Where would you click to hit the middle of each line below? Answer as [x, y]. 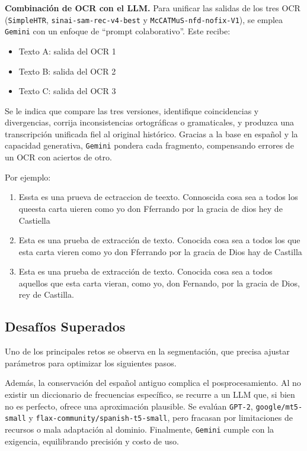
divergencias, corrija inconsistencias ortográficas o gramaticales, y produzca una [150, 122]
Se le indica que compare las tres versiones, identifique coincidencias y [132, 110]
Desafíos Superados [65, 326]
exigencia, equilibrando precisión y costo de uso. [92, 441]
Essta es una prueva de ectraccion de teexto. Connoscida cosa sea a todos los [158, 197]
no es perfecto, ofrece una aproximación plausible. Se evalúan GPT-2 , [129, 406]
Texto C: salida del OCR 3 [67, 91]
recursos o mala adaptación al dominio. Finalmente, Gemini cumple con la [140, 429]
